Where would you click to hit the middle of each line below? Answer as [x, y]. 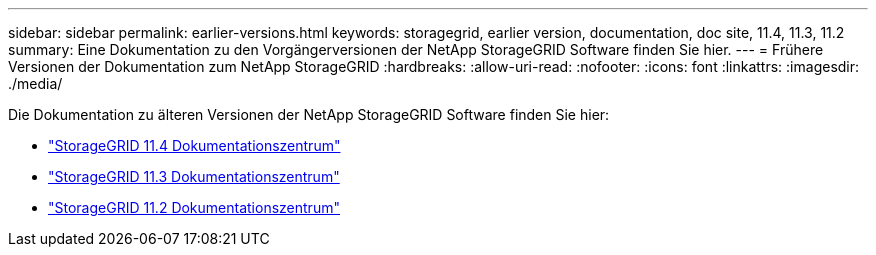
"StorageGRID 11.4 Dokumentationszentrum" [194, 145]
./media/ [35, 83]
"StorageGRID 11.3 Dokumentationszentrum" [194, 176]
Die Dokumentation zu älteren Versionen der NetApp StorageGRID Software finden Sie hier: [309, 114]
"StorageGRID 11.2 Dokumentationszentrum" [194, 207]
